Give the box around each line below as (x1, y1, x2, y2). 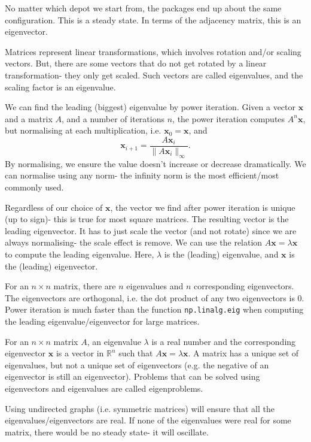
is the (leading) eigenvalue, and (164, 247, 279, 260)
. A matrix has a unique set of (188, 347, 299, 359)
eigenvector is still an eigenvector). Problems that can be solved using (5, 370, 260, 383)
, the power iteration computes (172, 112, 285, 125)
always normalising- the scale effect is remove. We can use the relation (5, 236, 263, 249)
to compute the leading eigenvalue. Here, (5, 247, 154, 260)
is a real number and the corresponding (151, 335, 296, 347)
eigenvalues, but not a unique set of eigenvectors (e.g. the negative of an (5, 358, 269, 371)
